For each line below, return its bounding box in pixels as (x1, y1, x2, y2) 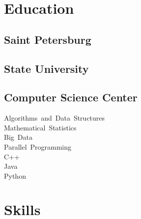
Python (4, 170, 26, 181)
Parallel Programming (4, 141, 72, 152)
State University (4, 61, 89, 76)
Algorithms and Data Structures (4, 113, 105, 123)
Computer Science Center (4, 90, 138, 105)
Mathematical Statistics (4, 122, 77, 132)
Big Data (4, 132, 32, 142)
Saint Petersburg (4, 31, 91, 47)
